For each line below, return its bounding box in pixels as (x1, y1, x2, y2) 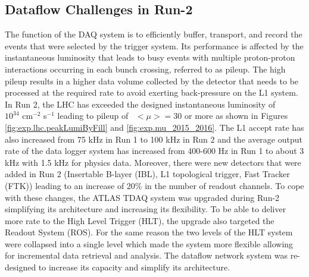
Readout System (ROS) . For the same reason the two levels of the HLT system (5, 226, 293, 238)
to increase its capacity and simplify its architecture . (38, 261, 230, 273)
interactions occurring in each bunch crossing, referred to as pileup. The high (5, 62, 286, 75)
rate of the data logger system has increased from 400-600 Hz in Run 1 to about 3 (5, 144, 304, 157)
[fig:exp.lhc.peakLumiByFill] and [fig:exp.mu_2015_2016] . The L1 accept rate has (5, 121, 304, 133)
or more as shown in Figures (184, 109, 288, 122)
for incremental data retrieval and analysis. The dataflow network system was (5, 249, 288, 262)
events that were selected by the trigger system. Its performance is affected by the (5, 39, 304, 52)
